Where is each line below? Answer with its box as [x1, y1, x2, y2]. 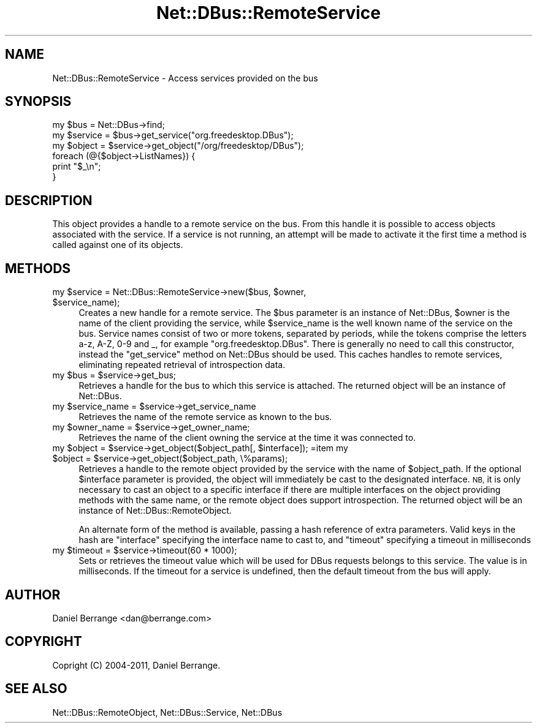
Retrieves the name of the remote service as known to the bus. [78, 411, 332, 422]
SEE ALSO [5, 681, 67, 697]
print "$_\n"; [52, 161, 101, 172]
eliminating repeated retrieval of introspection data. [78, 359, 286, 370]
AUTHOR [5, 587, 61, 602]
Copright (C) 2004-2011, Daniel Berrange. [52, 659, 221, 670]
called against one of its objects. [52, 239, 183, 250]
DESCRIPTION [5, 192, 93, 208]
